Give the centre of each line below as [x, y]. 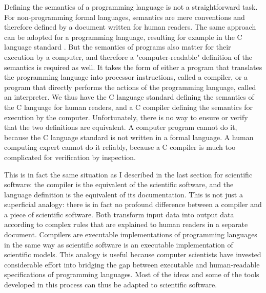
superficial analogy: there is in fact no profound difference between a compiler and [133, 204]
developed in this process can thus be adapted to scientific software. [111, 285]
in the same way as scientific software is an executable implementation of [119, 244]
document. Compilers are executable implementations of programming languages [131, 234]
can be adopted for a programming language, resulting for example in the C [123, 37]
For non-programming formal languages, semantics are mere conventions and [125, 17]
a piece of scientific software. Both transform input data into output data [119, 214]
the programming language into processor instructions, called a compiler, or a [126, 77]
